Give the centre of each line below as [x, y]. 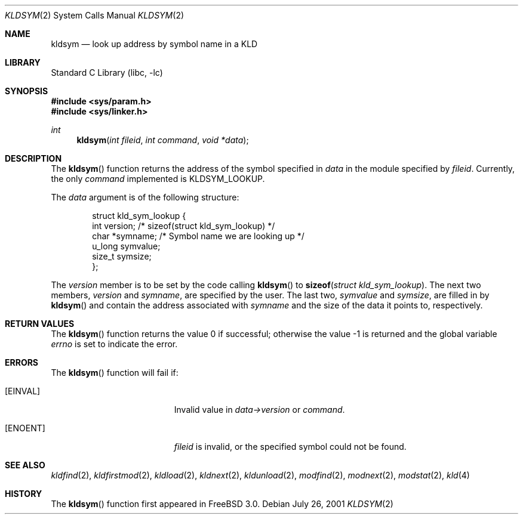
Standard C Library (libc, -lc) [107, 72]
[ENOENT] [25, 428]
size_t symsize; [122, 256]
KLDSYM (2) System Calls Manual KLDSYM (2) [95, 15]
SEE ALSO [25, 465]
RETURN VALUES [40, 324]
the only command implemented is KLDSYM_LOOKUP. [158, 179]
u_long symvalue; [126, 246]
